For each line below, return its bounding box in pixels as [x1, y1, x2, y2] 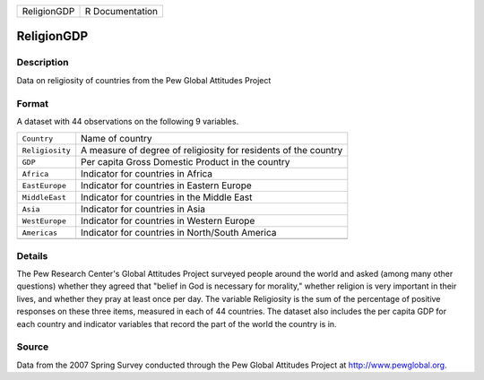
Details [16, 249, 48, 262]
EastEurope [22, 180, 67, 190]
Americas [22, 228, 58, 237]
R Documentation [84, 5, 159, 17]
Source [16, 341, 49, 353]
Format [16, 97, 49, 109]
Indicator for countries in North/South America [81, 227, 277, 239]
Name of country [81, 133, 152, 145]
